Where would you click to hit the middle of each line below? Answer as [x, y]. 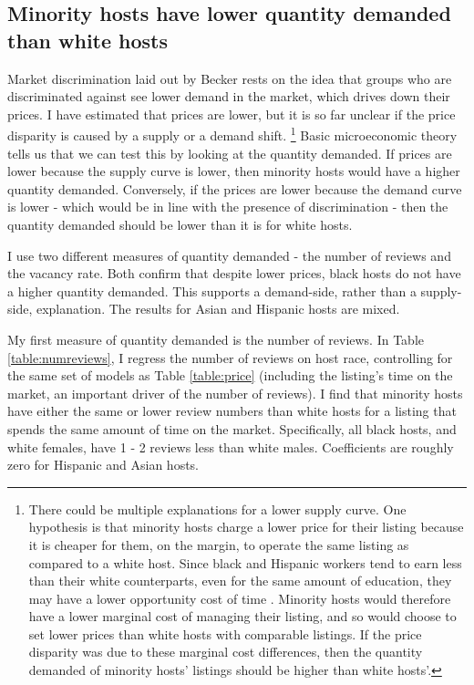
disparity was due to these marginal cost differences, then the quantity [226, 652]
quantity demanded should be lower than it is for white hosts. [180, 224]
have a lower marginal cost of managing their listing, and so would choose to [242, 616]
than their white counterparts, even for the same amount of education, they [240, 581]
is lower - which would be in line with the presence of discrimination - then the [228, 207]
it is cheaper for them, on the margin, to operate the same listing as [219, 544]
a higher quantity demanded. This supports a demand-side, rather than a [212, 291]
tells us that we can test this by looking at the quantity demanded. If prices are [230, 153]
